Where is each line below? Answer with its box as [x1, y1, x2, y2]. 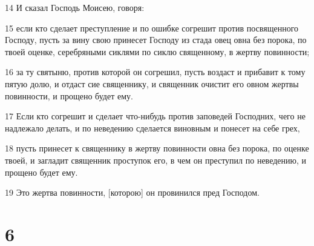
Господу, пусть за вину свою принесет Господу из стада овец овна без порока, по [5, 33, 307, 46]
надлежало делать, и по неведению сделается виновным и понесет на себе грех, [5, 121, 300, 134]
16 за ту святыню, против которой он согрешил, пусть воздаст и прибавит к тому [5, 65, 306, 78]
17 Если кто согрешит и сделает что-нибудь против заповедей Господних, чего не [5, 110, 306, 122]
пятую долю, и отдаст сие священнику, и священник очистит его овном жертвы [5, 77, 299, 90]
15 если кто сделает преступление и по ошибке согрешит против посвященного [5, 21, 299, 34]
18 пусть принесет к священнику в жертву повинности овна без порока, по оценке [5, 142, 309, 155]
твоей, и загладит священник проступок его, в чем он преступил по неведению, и [5, 153, 306, 166]
